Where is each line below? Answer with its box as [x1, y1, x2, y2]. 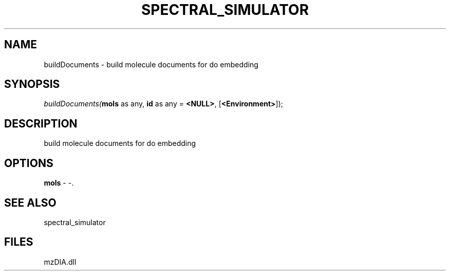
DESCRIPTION [4, 117, 78, 130]
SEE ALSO [4, 196, 57, 209]
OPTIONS [4, 156, 53, 170]
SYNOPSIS [4, 78, 60, 91]
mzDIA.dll [44, 257, 77, 266]
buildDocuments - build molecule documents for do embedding [44, 60, 258, 69]
